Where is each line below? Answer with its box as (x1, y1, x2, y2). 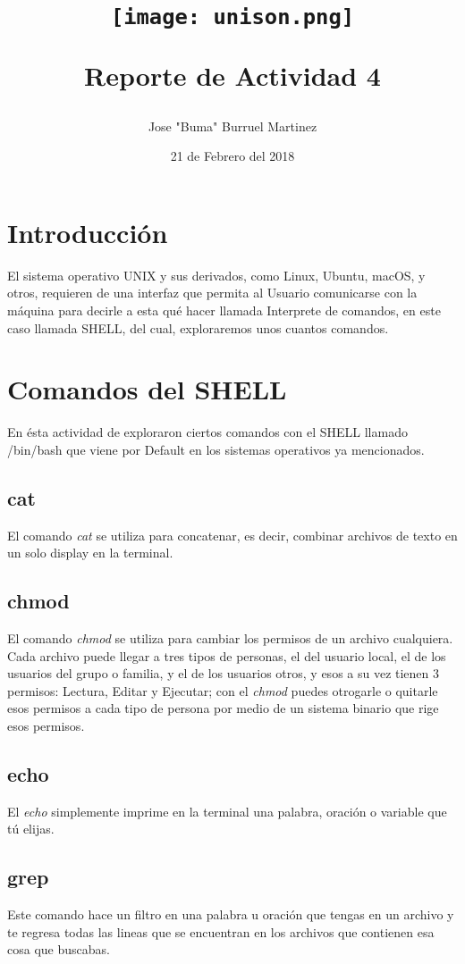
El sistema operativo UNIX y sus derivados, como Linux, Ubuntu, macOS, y (7, 265, 426, 284)
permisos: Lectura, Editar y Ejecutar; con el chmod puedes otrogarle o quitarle (7, 681, 438, 700)
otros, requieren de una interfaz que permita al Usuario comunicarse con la (7, 283, 418, 302)
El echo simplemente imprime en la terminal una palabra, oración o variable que (7, 801, 447, 820)
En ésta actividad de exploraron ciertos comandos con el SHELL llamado (7, 423, 408, 441)
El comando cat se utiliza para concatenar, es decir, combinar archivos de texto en (7, 525, 458, 544)
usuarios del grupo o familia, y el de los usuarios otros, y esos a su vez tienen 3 (7, 664, 440, 683)
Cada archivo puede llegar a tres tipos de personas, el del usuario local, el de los (7, 646, 446, 665)
